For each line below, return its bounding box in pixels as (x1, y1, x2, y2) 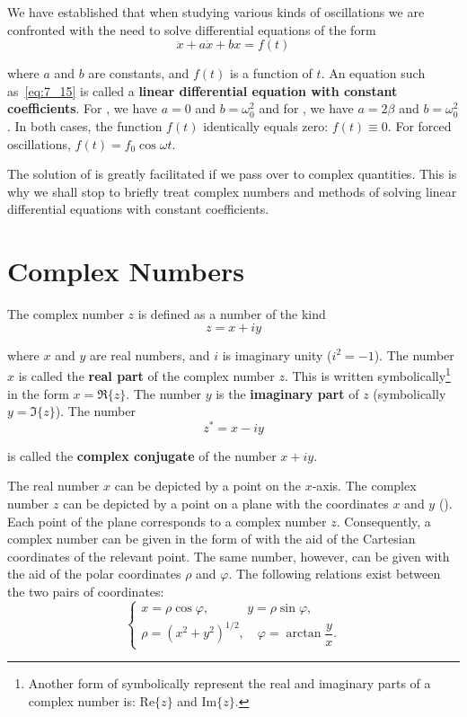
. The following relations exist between (228, 564, 441, 583)
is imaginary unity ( (222, 345, 332, 364)
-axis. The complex (312, 476, 417, 495)
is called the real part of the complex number (18, 366, 275, 385)
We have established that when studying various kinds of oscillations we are (7, 3, 425, 21)
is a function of (230, 64, 313, 83)
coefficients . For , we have (7, 99, 158, 118)
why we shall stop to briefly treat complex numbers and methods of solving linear (7, 181, 457, 200)
